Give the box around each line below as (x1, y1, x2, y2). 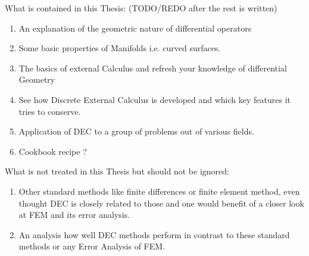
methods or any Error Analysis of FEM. (18, 240, 166, 252)
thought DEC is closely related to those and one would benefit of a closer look (18, 196, 304, 209)
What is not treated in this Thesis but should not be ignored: (5, 165, 229, 177)
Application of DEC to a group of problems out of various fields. (18, 125, 254, 138)
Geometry (18, 73, 55, 86)
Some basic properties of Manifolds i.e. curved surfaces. (18, 42, 221, 54)
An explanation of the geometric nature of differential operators (18, 21, 252, 34)
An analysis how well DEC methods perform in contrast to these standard (18, 228, 290, 241)
